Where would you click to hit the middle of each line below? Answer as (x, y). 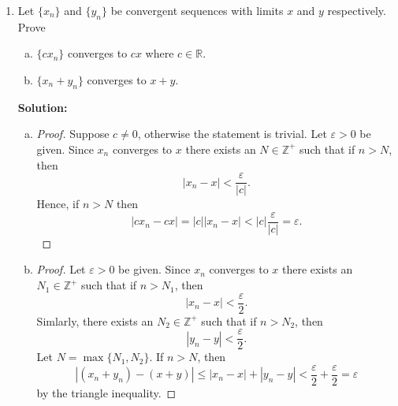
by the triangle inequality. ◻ (106, 393)
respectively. (357, 10)
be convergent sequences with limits (197, 10)
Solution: (43, 107)
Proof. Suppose (73, 134)
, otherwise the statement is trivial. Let (232, 134)
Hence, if (58, 204)
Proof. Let (61, 269)
